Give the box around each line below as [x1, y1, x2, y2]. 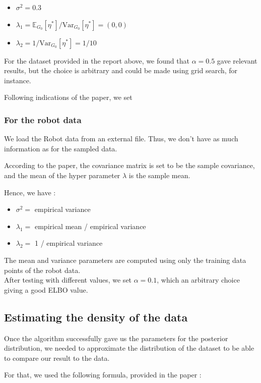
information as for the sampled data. [4, 143, 117, 153]
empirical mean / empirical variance [34, 221, 146, 231]
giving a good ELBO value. [4, 284, 88, 295]
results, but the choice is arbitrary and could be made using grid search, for [4, 65, 238, 76]
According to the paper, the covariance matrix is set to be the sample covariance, [4, 160, 255, 171]
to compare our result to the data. [4, 352, 110, 363]
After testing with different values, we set [4, 275, 132, 285]
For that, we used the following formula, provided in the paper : [4, 369, 202, 380]
